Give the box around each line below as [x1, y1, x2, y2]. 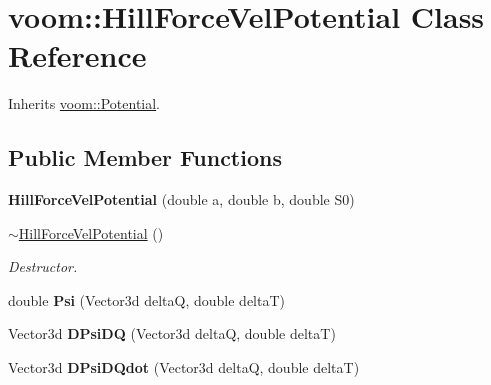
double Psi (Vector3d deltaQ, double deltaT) [8, 289, 286, 310]
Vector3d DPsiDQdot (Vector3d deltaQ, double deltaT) [8, 357, 360, 378]
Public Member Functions [8, 142, 282, 173]
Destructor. [8, 256, 78, 277]
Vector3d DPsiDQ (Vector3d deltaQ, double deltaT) [8, 323, 336, 344]
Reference [8, 35, 147, 76]
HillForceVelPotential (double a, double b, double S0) [8, 189, 355, 210]
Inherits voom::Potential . [8, 93, 161, 114]
